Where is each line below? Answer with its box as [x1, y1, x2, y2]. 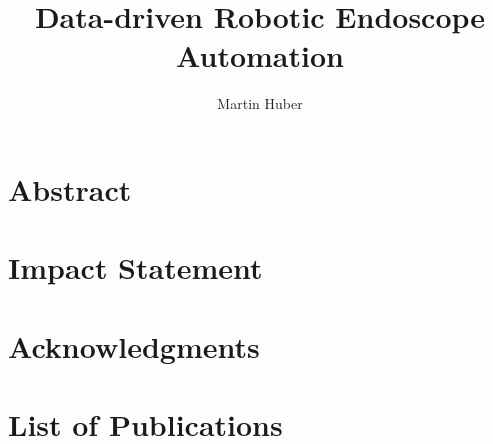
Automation [176, 35, 344, 76]
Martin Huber [217, 93, 303, 114]
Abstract [8, 168, 132, 209]
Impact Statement [8, 247, 263, 288]
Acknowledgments [8, 325, 260, 366]
